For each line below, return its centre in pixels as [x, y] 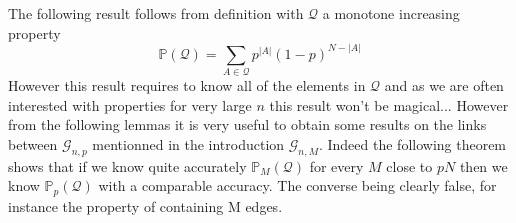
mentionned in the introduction [188, 143]
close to [409, 165]
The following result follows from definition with [156, 13]
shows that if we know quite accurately [127, 165]
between [33, 143]
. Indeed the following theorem [412, 143]
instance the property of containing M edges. [145, 205]
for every [336, 165]
